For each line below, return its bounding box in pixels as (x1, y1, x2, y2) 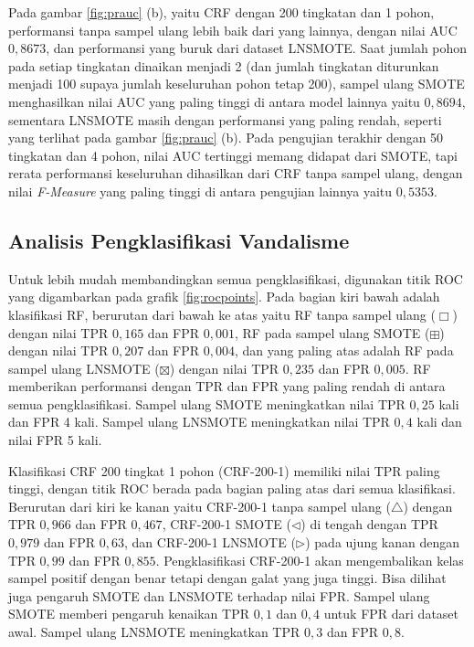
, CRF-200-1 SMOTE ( (162, 514, 291, 534)
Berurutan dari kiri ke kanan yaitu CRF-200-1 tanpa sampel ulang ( (8, 496, 391, 515)
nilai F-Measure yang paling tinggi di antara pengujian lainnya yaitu (8, 181, 393, 200)
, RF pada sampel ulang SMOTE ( (234, 323, 430, 342)
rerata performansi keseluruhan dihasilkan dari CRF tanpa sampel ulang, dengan (8, 164, 463, 183)
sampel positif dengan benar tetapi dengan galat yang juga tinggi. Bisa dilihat (8, 568, 447, 588)
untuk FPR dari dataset (323, 604, 459, 623)
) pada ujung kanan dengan (305, 533, 460, 552)
